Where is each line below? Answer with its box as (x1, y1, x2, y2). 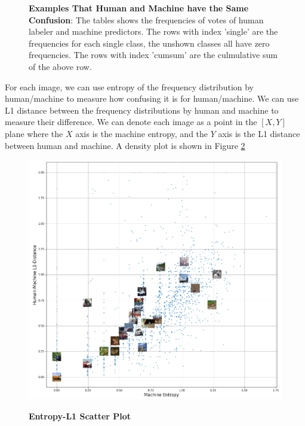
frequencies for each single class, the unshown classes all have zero (29, 36, 270, 49)
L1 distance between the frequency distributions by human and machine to (5, 104, 279, 116)
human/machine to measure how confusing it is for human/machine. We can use (5, 92, 299, 105)
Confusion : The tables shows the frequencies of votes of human (29, 13, 264, 26)
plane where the (5, 127, 63, 139)
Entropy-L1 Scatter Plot (29, 409, 131, 422)
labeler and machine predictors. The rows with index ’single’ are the (29, 25, 278, 38)
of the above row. (29, 60, 92, 72)
